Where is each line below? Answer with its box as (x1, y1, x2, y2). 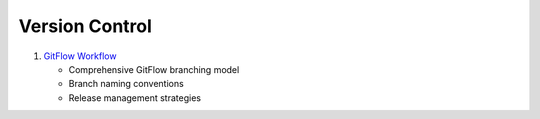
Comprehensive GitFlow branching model (68, 63, 240, 75)
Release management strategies (68, 91, 202, 104)
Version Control (18, 15, 152, 37)
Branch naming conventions (68, 78, 184, 90)
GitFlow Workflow (43, 50, 117, 62)
